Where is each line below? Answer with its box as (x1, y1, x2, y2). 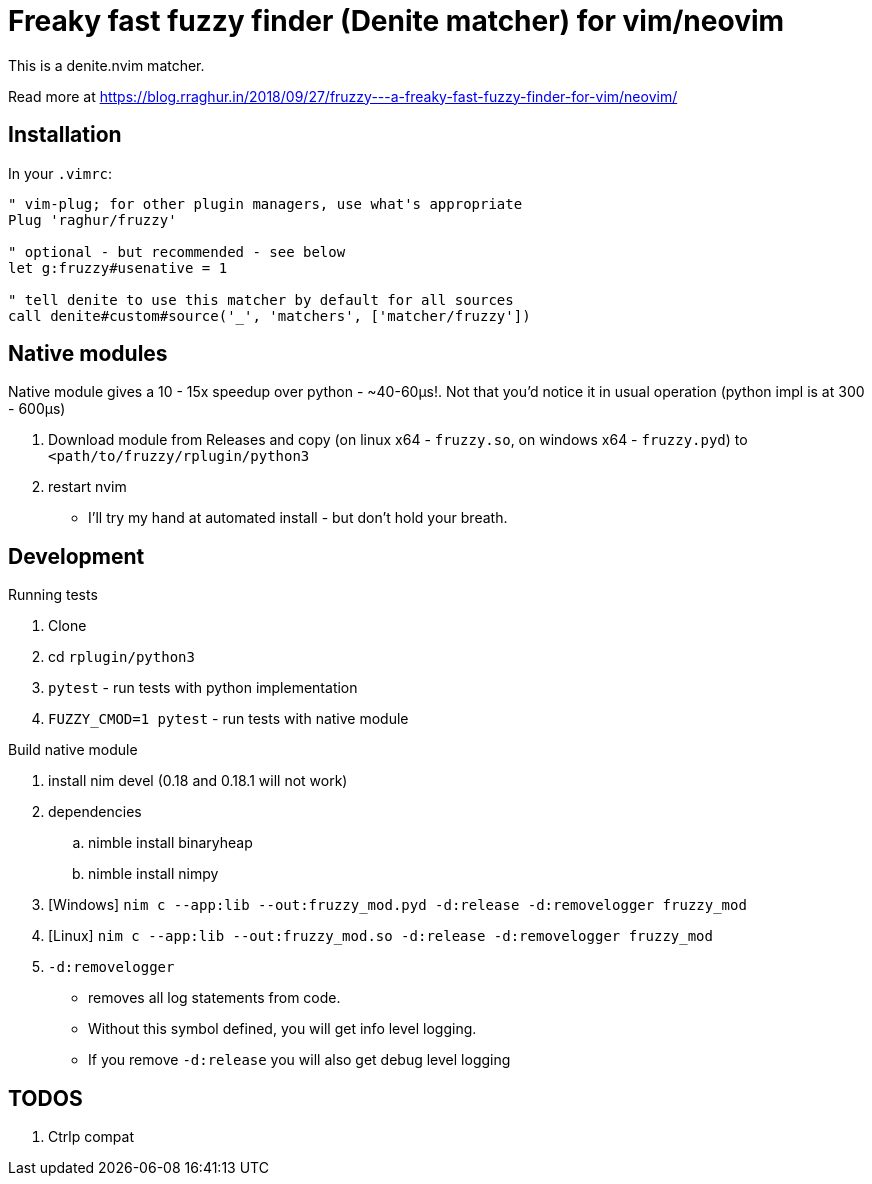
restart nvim (48, 478, 127, 496)
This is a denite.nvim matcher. (8, 56, 205, 74)
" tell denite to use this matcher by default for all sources (8, 291, 514, 308)
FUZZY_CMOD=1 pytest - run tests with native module (48, 710, 409, 728)
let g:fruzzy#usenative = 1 (8, 259, 228, 276)
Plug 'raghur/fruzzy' (8, 211, 177, 228)
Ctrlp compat (48, 1128, 135, 1146)
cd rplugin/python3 (48, 648, 195, 666)
